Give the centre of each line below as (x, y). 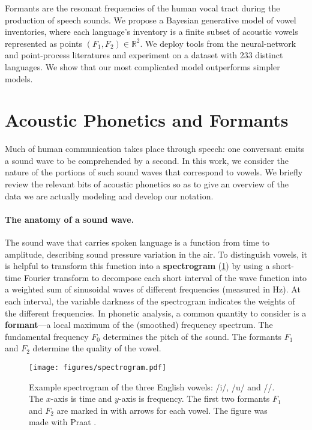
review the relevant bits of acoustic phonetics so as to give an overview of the (147, 184)
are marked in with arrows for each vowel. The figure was (162, 410)
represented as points (44, 43)
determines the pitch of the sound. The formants (192, 336)
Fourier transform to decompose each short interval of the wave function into (165, 277)
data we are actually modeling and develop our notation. (109, 195)
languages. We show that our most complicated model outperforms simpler (142, 66)
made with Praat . (63, 422)
